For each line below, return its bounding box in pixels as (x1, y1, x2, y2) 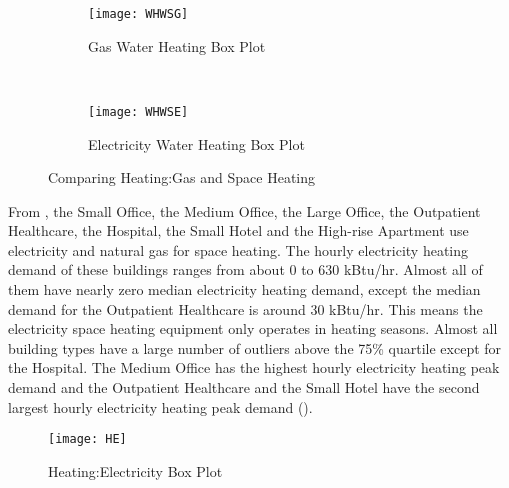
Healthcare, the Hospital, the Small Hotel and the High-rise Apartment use (8, 220, 469, 241)
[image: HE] (48, 432, 127, 447)
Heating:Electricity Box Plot (48, 460, 223, 481)
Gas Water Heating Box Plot (88, 35, 266, 56)
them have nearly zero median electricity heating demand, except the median (8, 279, 481, 300)
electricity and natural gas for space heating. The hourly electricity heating (8, 239, 469, 260)
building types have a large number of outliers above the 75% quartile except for (8, 337, 502, 358)
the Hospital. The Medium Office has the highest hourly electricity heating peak (8, 357, 500, 378)
